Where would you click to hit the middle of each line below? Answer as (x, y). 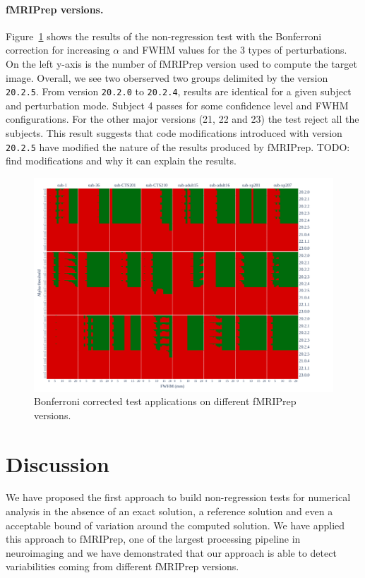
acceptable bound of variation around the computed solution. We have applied (175, 525)
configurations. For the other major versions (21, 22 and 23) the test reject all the (182, 119)
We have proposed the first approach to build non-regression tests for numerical (178, 497)
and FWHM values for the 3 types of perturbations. (235, 50)
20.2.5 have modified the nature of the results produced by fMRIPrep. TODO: (178, 146)
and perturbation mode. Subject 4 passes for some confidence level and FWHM (177, 105)
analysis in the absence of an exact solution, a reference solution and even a (169, 511)
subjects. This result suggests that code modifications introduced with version (174, 133)
